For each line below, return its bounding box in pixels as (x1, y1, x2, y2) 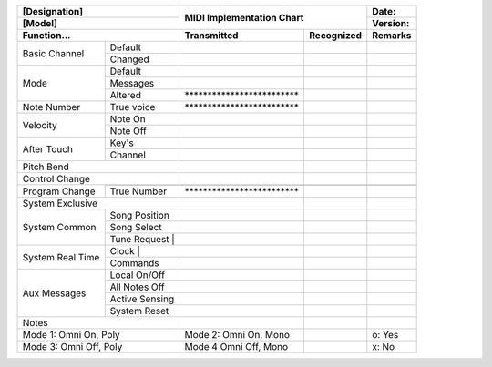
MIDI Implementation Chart (184, 11, 304, 24)
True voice (109, 101, 156, 113)
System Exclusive (22, 197, 98, 209)
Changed (109, 53, 149, 66)
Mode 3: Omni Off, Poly (22, 341, 123, 352)
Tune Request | (109, 233, 175, 245)
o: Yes (372, 329, 399, 341)
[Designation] (22, 5, 84, 17)
